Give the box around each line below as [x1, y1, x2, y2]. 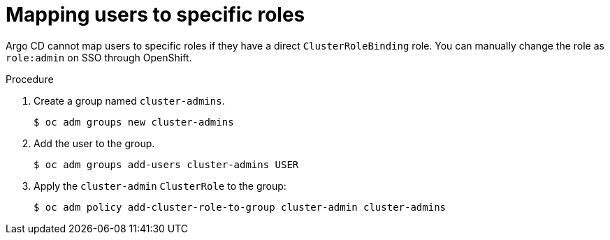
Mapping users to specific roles [6, 3, 305, 27]
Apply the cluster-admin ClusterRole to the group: [34, 179, 286, 192]
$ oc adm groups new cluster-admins [34, 116, 234, 128]
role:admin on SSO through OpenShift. [6, 51, 192, 63]
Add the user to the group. [34, 137, 155, 149]
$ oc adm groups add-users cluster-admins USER [34, 158, 299, 170]
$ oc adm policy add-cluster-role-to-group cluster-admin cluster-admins [34, 201, 446, 213]
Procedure [6, 73, 54, 85]
